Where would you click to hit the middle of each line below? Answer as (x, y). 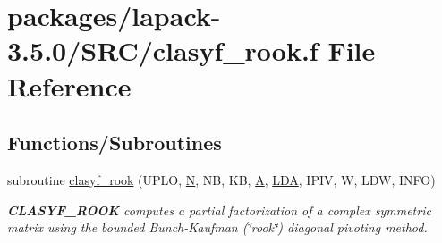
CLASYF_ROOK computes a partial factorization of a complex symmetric (219, 209)
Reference (69, 85)
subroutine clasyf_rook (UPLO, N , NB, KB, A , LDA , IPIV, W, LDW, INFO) (221, 179)
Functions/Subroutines (115, 142)
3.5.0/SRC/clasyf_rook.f (163, 50)
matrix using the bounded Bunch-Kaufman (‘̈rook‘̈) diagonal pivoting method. (217, 227)
